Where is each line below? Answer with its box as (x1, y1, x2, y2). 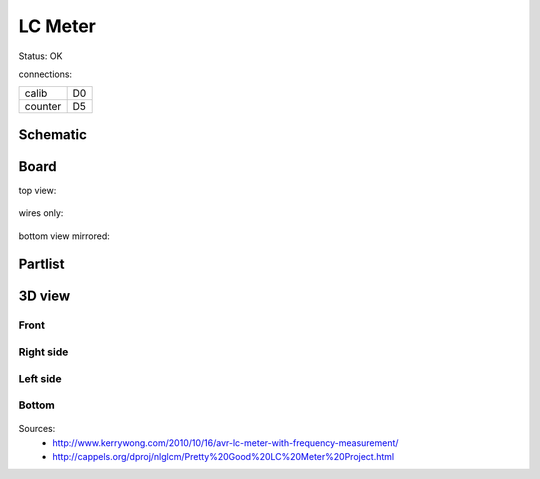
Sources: (18, 423, 56, 435)
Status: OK (18, 50, 63, 62)
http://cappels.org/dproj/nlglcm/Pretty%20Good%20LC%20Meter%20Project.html (52, 451, 395, 463)
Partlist (18, 256, 65, 273)
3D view (18, 288, 71, 305)
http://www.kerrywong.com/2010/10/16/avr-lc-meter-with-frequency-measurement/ (52, 436, 399, 449)
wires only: (18, 207, 64, 219)
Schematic (18, 126, 87, 143)
